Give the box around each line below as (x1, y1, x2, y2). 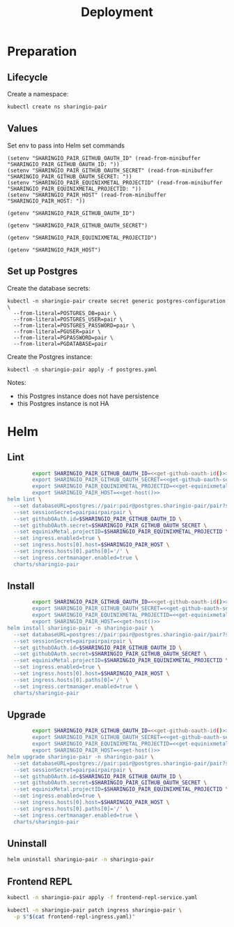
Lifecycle (7, 71, 48, 83)
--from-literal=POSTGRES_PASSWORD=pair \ (13, 322, 136, 329)
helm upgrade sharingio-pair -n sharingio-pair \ (7, 753, 155, 760)
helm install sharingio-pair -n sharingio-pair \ (7, 625, 155, 632)
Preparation (7, 43, 77, 59)
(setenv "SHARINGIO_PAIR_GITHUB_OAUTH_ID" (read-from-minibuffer (7, 154, 201, 161)
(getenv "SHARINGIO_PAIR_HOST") (7, 246, 101, 254)
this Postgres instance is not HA (17, 399, 109, 407)
